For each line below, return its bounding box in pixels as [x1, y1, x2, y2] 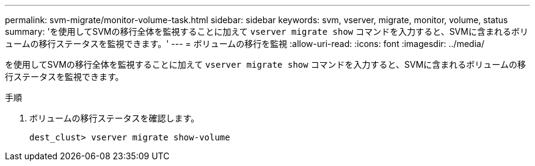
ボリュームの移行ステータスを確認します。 [29, 113, 200, 123]
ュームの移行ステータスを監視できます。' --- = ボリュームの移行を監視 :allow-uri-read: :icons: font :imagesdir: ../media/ [5, 38, 484, 49]
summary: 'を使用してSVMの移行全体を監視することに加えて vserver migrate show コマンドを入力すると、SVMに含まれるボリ [5, 26, 528, 37]
